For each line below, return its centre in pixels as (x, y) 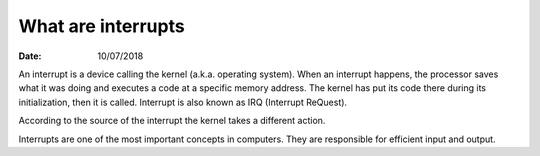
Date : (30, 56)
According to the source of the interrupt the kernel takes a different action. (172, 121)
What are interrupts (101, 26)
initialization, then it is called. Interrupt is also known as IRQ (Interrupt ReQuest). (183, 102)
